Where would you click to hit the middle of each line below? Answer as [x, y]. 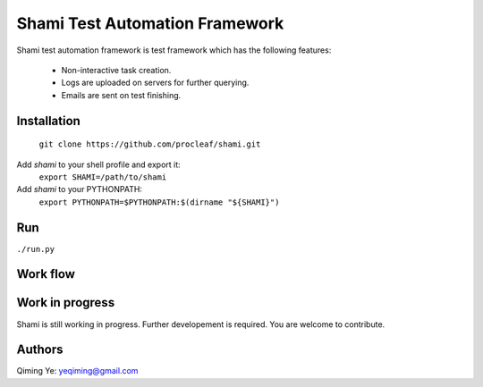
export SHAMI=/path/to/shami [103, 177]
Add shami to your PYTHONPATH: [80, 189]
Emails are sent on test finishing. [121, 95]
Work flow [46, 274]
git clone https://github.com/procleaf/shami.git [150, 144]
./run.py [36, 249]
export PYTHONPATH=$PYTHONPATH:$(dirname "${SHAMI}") [159, 202]
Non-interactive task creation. [116, 70]
